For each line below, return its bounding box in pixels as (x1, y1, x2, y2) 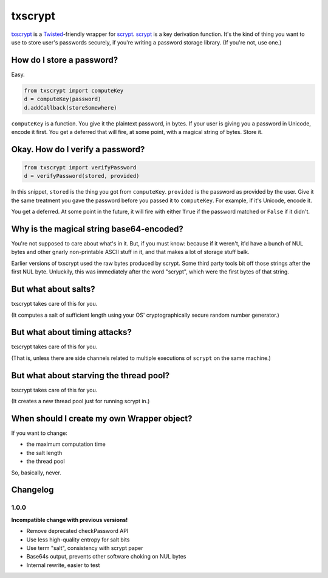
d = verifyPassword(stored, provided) (24, 172, 140, 180)
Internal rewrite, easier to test (26, 561, 100, 569)
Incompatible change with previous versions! (11, 516, 128, 523)
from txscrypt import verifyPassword (24, 164, 137, 171)
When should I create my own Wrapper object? (11, 413, 193, 423)
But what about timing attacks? (11, 327, 132, 337)
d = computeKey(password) (24, 96, 101, 103)
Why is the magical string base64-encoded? (11, 224, 183, 234)
